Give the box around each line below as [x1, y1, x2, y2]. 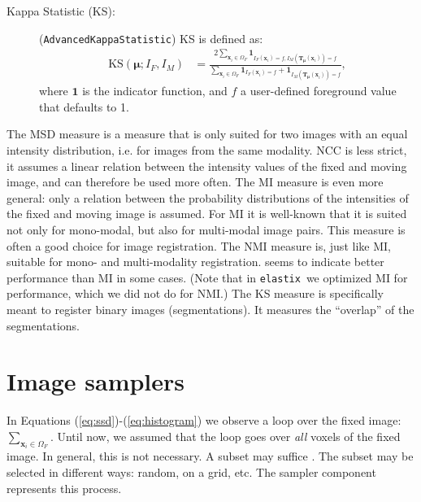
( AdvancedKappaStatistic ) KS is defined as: [39, 29, 263, 46]
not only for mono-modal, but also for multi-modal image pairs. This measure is [7, 220, 406, 238]
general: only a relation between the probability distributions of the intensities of [7, 189, 409, 206]
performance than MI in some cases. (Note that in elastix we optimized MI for [7, 268, 408, 286]
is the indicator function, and [82, 82, 228, 99]
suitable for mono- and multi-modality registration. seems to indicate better [7, 253, 384, 270]
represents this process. [7, 479, 122, 496]
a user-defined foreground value [241, 82, 397, 99]
